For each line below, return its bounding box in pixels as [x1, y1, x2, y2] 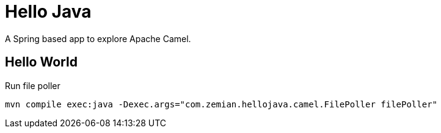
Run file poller [5, 80, 60, 91]
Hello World [5, 54, 78, 70]
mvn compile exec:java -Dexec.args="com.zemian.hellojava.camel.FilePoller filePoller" [5, 99, 438, 109]
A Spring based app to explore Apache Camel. [5, 33, 191, 44]
